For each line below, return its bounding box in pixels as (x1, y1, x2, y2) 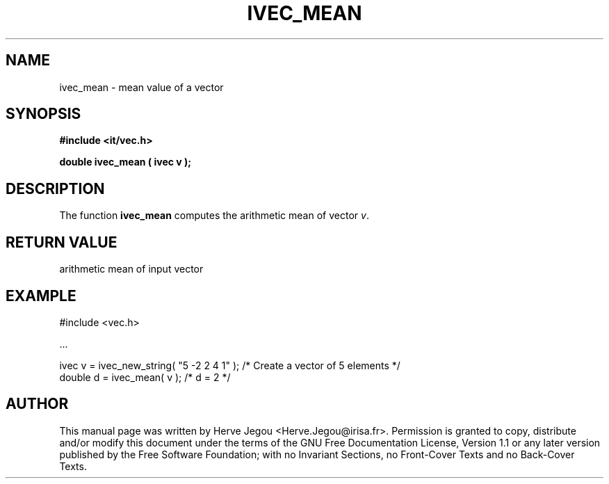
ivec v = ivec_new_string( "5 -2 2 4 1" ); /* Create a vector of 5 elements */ (59, 359, 400, 371)
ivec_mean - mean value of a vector (59, 81, 224, 93)
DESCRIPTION (6, 179, 105, 197)
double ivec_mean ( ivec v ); (59, 156, 192, 168)
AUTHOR (6, 395, 69, 413)
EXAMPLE (6, 287, 76, 305)
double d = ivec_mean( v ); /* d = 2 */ (59, 371, 231, 383)
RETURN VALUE (6, 233, 117, 251)
